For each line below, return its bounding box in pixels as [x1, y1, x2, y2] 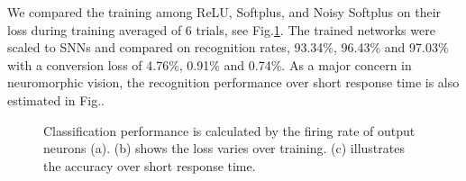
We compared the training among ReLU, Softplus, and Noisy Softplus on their [7, 3, 442, 21]
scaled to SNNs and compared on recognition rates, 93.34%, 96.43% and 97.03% [7, 38, 449, 57]
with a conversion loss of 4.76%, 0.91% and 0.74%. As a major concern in [7, 55, 412, 74]
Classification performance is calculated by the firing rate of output [43, 121, 416, 140]
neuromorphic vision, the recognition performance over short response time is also [7, 73, 460, 92]
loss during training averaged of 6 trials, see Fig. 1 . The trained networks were [7, 20, 435, 39]
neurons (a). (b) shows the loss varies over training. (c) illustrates [43, 139, 405, 158]
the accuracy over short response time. [43, 156, 256, 175]
